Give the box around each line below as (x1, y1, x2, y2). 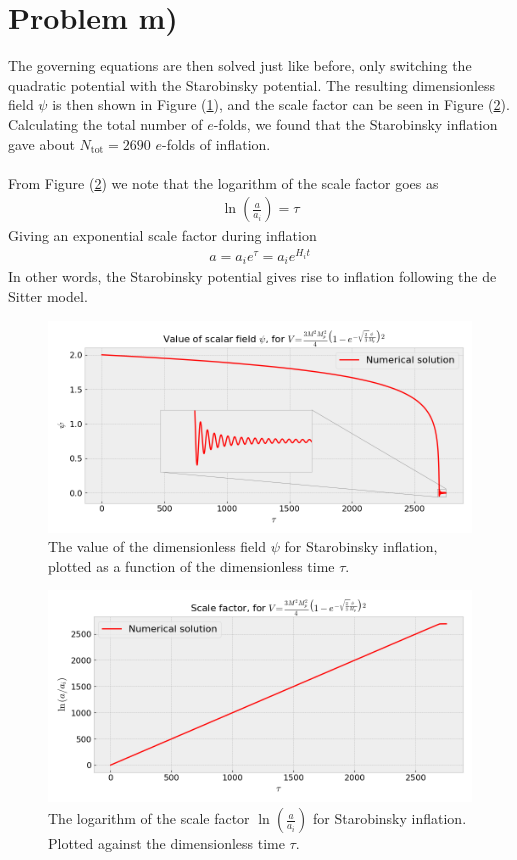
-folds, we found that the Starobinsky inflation (213, 113, 498, 134)
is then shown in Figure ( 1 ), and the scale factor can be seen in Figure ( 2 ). (52, 94, 510, 115)
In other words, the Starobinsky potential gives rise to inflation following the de (8, 266, 497, 287)
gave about (8, 133, 75, 154)
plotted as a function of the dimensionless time (48, 555, 335, 576)
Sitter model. (8, 286, 88, 307)
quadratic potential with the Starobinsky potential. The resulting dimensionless (8, 74, 496, 95)
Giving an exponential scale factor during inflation (8, 225, 317, 246)
